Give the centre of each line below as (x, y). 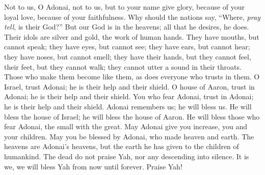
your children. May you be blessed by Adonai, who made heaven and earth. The (129, 136)
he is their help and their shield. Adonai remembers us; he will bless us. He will (128, 106)
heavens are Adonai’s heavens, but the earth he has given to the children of (122, 146)
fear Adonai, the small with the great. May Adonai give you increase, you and (126, 126)
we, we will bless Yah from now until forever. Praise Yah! (93, 166)
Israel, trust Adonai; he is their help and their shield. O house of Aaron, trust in (129, 86)
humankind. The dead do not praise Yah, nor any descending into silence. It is (127, 156)
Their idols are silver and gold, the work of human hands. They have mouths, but (132, 36)
